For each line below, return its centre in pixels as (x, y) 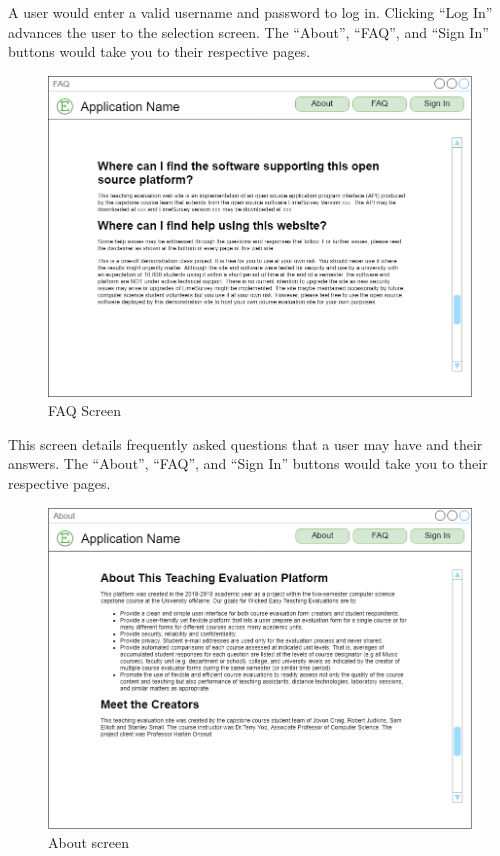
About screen (89, 842)
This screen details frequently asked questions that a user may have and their (245, 443)
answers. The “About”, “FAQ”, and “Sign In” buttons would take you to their (248, 463)
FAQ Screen (84, 410)
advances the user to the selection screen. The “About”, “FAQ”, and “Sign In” (248, 31)
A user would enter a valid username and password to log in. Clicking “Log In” (250, 12)
